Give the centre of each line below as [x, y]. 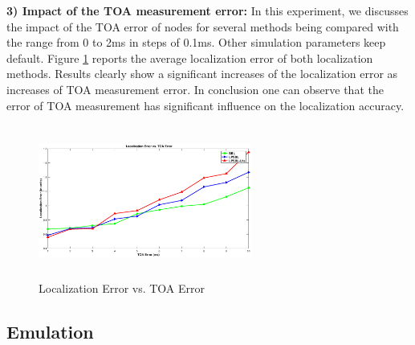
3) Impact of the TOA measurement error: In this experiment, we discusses [207, 10]
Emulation [50, 331]
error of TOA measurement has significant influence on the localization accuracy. [205, 105]
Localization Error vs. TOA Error [122, 287]
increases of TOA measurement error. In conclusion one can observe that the [195, 89]
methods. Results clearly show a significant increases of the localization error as [202, 74]
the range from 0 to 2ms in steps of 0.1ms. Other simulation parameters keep [196, 42]
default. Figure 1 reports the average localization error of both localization [190, 57]
